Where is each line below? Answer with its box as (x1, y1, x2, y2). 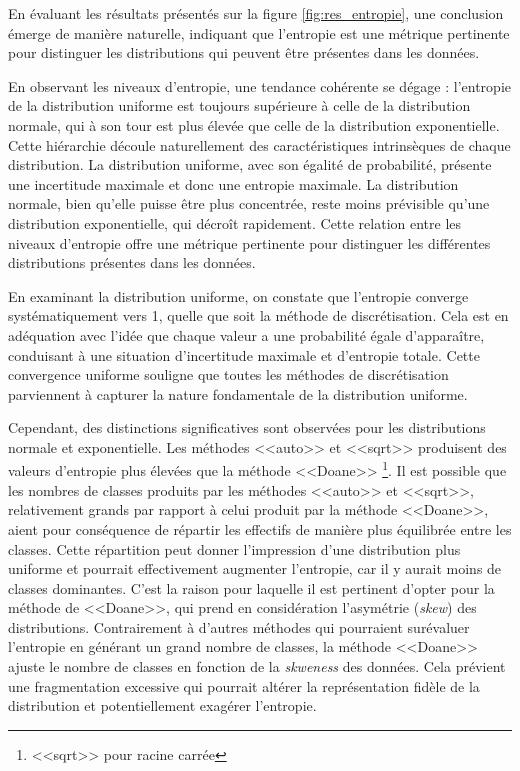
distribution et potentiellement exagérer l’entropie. (8, 695, 317, 716)
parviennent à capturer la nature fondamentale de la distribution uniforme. (8, 383, 468, 404)
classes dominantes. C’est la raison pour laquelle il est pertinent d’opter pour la (8, 577, 495, 598)
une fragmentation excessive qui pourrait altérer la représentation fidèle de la (8, 675, 480, 696)
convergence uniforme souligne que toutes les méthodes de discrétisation (8, 364, 449, 385)
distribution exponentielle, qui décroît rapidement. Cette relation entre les (8, 212, 462, 233)
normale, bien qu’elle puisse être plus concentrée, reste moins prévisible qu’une (8, 193, 490, 214)
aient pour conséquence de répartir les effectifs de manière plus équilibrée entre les (8, 518, 512, 539)
